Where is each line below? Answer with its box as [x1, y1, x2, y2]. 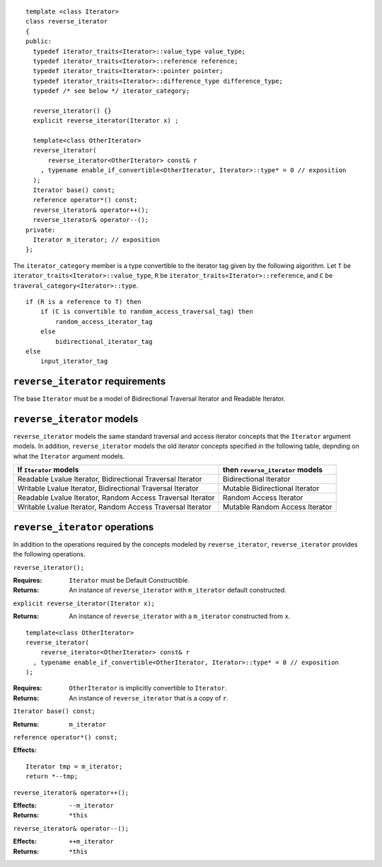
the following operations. [13, 550, 86, 559]
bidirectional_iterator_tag [55, 337, 153, 345]
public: [25, 38, 52, 45]
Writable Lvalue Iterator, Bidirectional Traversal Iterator [17, 483, 199, 493]
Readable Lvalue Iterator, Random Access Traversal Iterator [17, 493, 215, 503]
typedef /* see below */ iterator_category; [33, 87, 190, 95]
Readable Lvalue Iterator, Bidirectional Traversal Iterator [17, 474, 202, 484]
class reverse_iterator [25, 18, 108, 26]
